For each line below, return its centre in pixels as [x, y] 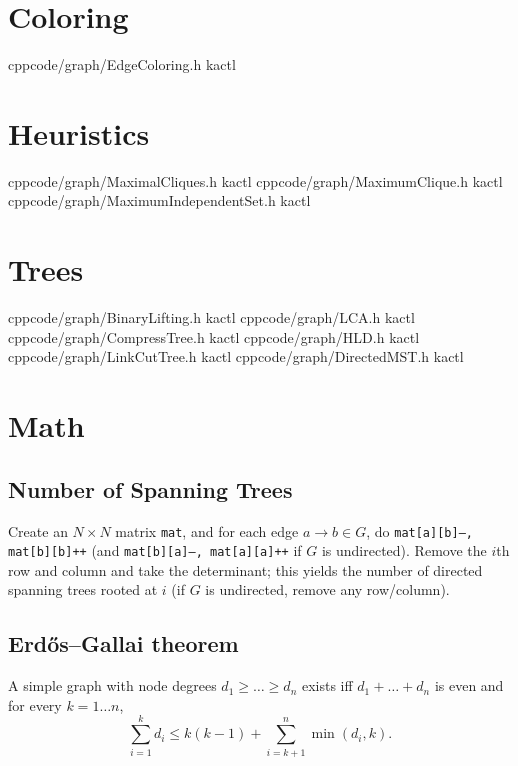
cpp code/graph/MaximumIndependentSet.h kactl [159, 200]
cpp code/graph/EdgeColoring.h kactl [122, 64]
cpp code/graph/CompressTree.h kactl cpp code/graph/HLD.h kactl [214, 336]
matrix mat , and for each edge [207, 530]
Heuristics [79, 132]
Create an [38, 530]
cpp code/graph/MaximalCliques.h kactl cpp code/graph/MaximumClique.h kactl [255, 180]
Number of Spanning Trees [150, 488]
